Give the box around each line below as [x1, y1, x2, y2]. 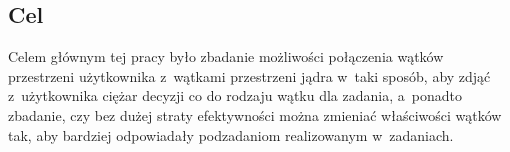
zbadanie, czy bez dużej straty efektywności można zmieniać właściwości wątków [8, 104, 502, 125]
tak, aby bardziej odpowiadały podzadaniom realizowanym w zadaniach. [8, 124, 454, 145]
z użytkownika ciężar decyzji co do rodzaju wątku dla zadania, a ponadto [8, 85, 462, 106]
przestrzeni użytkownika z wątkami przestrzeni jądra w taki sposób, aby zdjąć [8, 65, 491, 86]
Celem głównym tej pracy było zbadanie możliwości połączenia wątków [8, 46, 444, 67]
